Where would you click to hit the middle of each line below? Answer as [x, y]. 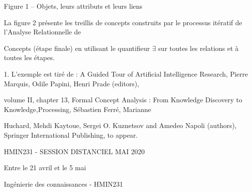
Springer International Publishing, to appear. [71, 135]
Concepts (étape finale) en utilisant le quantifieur [77, 48]
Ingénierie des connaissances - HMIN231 [63, 184]
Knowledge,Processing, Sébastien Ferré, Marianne [78, 109]
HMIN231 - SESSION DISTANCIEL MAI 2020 [74, 151]
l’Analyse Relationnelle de [42, 32]
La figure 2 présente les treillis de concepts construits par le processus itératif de [123, 22]
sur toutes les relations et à [198, 48]
